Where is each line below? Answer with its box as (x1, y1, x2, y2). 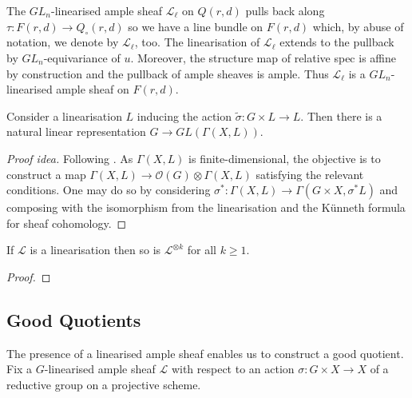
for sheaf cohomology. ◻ (6, 214, 127, 231)
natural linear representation (6, 123, 146, 140)
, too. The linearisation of (134, 34, 260, 50)
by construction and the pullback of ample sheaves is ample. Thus (6, 65, 329, 82)
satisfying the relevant (256, 165, 364, 182)
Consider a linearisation (6, 107, 122, 124)
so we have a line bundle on (128, 18, 263, 34)
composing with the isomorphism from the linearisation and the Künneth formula (6, 199, 406, 216)
